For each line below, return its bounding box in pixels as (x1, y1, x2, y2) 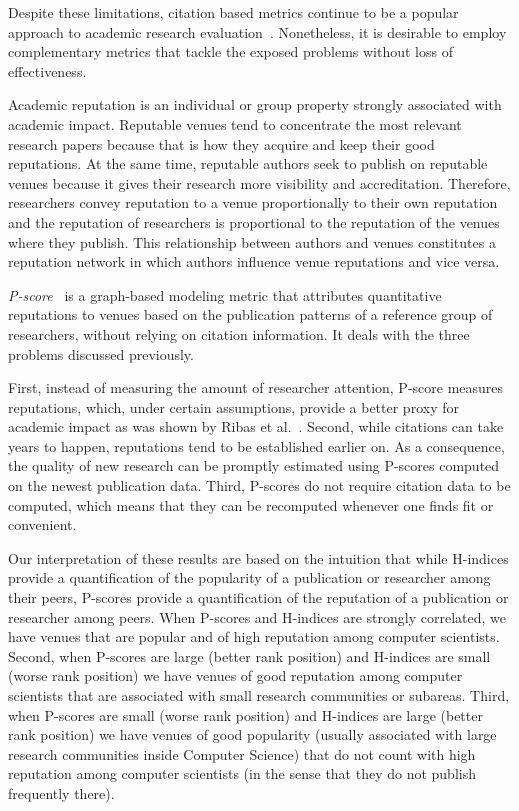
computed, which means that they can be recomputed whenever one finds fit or (8, 494, 494, 515)
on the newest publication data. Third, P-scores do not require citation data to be (8, 475, 511, 496)
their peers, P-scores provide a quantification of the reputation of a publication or (8, 587, 509, 608)
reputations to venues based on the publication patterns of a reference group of (8, 304, 493, 325)
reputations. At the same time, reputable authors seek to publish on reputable (8, 153, 488, 174)
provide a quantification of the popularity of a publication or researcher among (8, 567, 491, 588)
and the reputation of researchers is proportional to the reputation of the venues (8, 211, 500, 232)
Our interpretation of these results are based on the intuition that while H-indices (8, 547, 509, 568)
